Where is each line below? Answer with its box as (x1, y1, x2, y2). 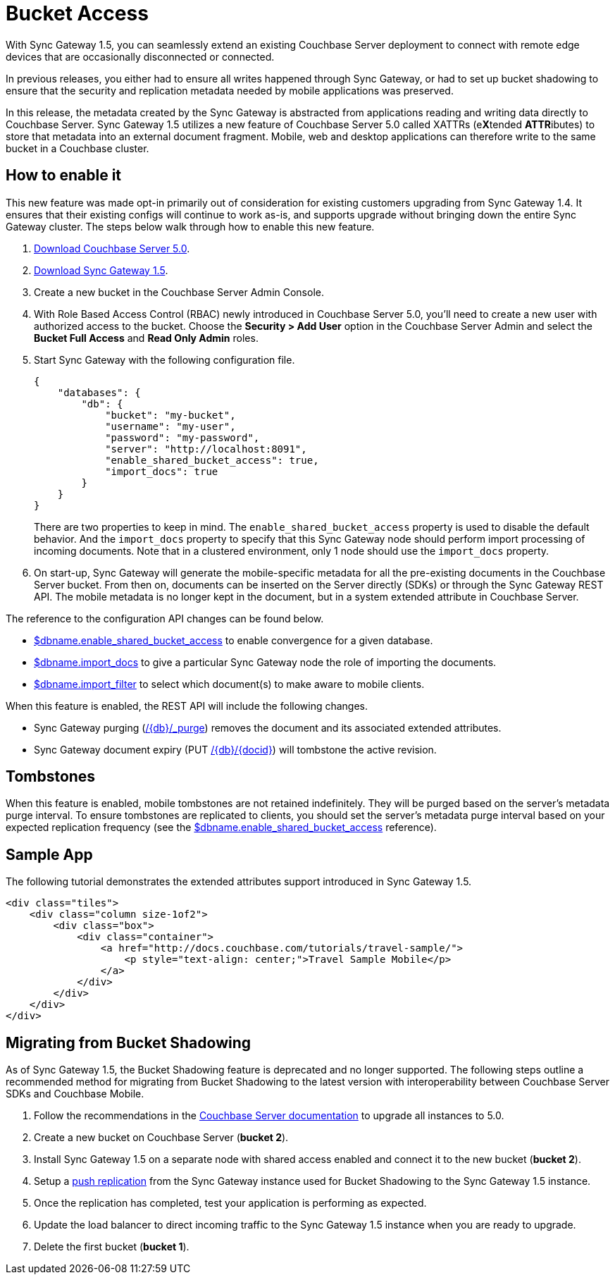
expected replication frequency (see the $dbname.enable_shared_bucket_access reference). (6, 821, 437, 834)
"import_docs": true (105, 465, 218, 477)
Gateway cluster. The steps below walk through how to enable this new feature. (6, 220, 375, 233)
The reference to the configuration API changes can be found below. (6, 612, 324, 624)
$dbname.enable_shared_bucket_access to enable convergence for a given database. (34, 634, 433, 646)
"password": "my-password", (105, 431, 260, 443)
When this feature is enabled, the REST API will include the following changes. (6, 699, 368, 712)
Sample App (6, 845, 93, 863)
